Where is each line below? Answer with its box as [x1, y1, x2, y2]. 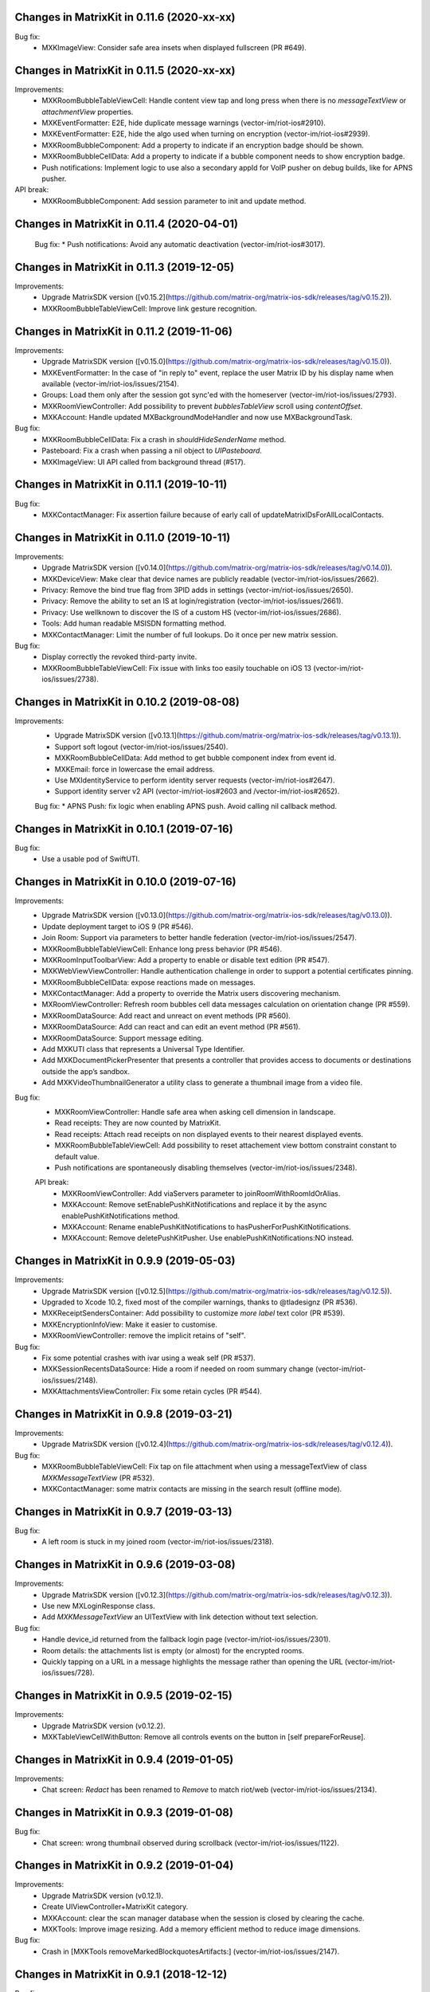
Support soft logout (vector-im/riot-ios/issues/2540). [54, 742, 229, 751]
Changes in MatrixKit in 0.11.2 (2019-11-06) [14, 324, 233, 338]
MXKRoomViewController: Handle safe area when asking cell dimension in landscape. [54, 1108, 336, 1116]
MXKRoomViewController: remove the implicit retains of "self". [41, 1331, 246, 1340]
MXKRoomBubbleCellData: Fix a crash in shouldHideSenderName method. [41, 434, 287, 444]
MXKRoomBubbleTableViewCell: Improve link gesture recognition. [41, 304, 258, 313]
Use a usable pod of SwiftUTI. [41, 854, 140, 864]
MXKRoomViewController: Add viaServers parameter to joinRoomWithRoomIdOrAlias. [61, 1188, 341, 1198]
